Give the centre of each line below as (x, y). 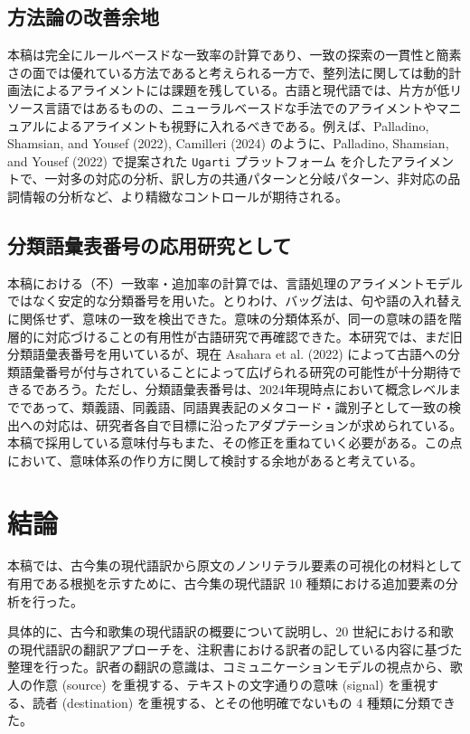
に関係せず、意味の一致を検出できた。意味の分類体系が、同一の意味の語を (228, 318)
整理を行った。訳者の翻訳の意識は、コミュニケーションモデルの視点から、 (229, 667)
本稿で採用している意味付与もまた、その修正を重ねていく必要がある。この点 (235, 442)
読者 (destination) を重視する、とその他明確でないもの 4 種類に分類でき (244, 702)
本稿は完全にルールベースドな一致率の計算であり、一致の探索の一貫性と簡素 (235, 55)
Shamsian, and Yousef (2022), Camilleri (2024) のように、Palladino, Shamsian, (228, 143)
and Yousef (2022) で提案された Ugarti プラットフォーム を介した (199, 160)
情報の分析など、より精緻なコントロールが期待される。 (184, 197)
